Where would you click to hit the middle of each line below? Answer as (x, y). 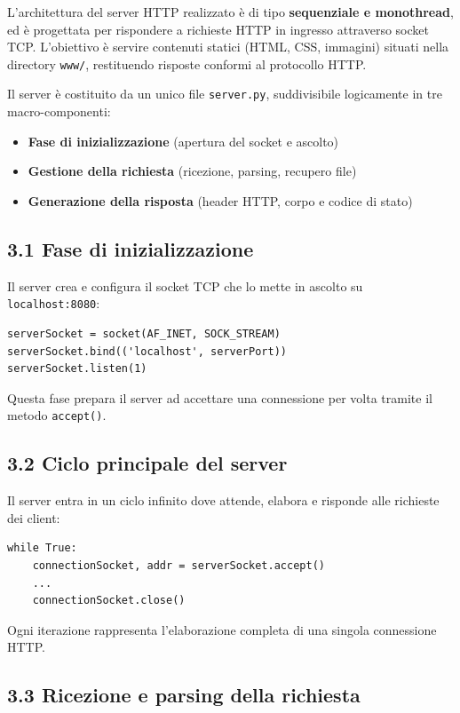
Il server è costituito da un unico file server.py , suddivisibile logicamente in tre (225, 94)
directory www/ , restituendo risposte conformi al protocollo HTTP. (187, 63)
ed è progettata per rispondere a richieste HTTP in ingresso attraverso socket (218, 29)
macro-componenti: (59, 111)
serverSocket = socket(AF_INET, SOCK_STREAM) (144, 333)
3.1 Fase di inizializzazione (131, 248)
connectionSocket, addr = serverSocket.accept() (178, 565)
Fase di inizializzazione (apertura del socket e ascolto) (183, 141)
